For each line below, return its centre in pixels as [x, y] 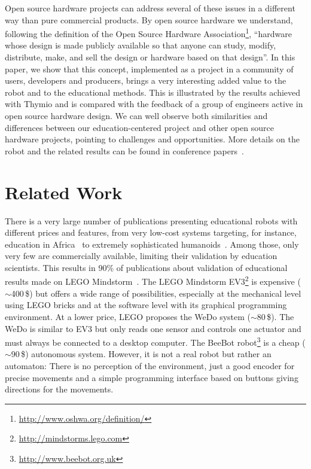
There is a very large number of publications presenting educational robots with [151, 220]
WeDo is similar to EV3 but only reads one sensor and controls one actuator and [153, 328]
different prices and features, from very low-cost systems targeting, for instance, [151, 232]
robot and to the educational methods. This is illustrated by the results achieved [153, 92]
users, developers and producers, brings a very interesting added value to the [146, 80]
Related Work [64, 192]
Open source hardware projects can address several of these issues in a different [150, 8]
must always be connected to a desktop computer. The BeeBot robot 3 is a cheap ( [155, 341]
